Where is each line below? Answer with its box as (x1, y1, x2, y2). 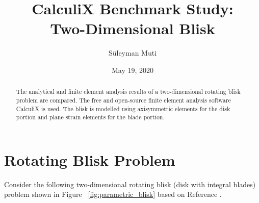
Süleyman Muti (108, 47, 157, 58)
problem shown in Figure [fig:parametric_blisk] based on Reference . (4, 189, 222, 199)
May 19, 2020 (111, 64, 154, 75)
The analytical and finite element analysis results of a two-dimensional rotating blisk (16, 87, 241, 96)
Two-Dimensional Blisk (50, 18, 215, 39)
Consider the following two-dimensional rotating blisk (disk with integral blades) (4, 179, 256, 189)
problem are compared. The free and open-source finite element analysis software (16, 95, 231, 104)
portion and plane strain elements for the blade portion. (16, 113, 165, 121)
